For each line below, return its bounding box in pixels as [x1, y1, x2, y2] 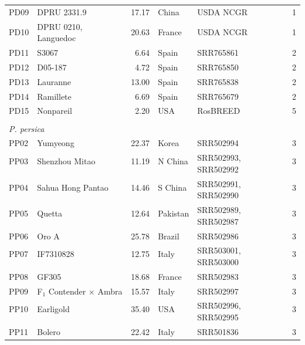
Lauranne [37, 75, 72, 87]
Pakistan [158, 207, 189, 219]
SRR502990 [197, 189, 239, 201]
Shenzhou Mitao [37, 155, 96, 167]
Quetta [37, 207, 63, 219]
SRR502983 [197, 270, 239, 282]
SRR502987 [197, 215, 239, 227]
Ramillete [37, 90, 72, 102]
